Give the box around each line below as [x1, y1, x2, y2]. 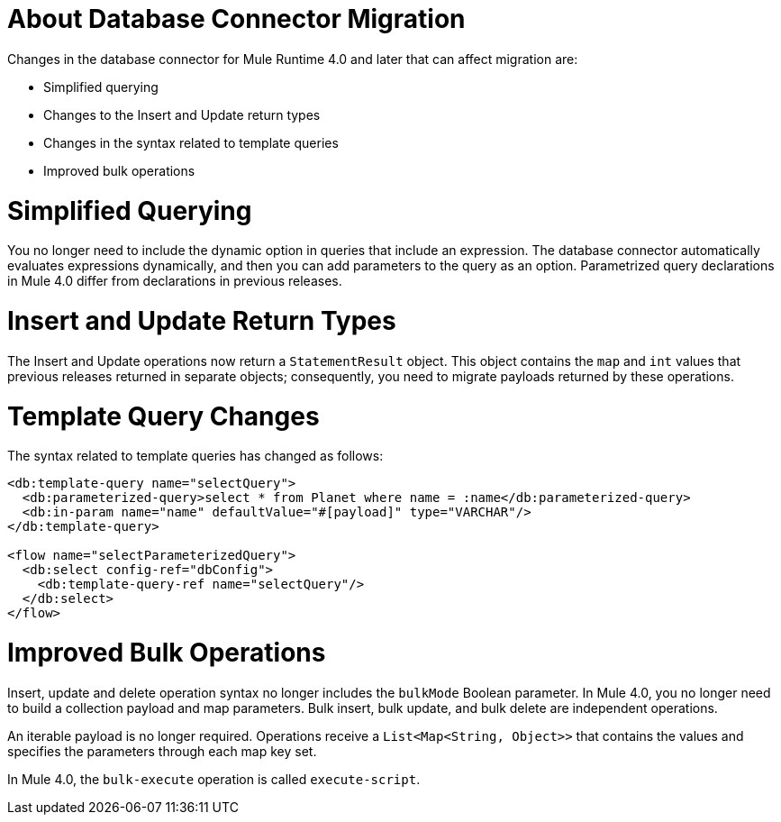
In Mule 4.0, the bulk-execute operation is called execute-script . [7, 771, 421, 787]
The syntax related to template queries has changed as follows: [7, 448, 384, 464]
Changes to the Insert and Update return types [43, 106, 321, 123]
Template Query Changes [7, 400, 320, 432]
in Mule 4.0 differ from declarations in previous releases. [7, 273, 342, 289]
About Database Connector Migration [7, 4, 466, 34]
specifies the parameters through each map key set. [7, 743, 317, 759]
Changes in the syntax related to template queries [43, 134, 339, 151]
